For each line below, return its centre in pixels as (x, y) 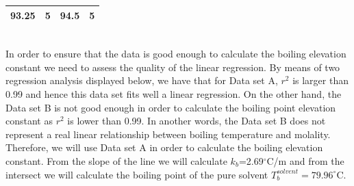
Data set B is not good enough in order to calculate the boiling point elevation (171, 107)
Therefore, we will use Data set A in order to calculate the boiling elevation (164, 147)
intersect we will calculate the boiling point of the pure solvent (137, 174)
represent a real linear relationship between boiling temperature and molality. (168, 134)
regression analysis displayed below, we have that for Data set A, (142, 80)
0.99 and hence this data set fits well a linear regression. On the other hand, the (174, 93)
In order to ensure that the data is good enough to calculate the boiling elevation (176, 54)
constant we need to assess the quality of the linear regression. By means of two (173, 67)
